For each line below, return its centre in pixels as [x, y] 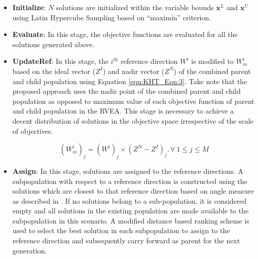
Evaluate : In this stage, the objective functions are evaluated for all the [125, 34]
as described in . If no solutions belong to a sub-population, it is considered [130, 200]
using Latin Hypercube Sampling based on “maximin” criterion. [112, 17]
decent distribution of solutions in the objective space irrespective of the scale [133, 120]
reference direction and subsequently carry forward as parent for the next [126, 240]
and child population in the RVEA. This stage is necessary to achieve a [123, 111]
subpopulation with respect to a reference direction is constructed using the [130, 181]
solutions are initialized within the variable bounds [135, 7]
